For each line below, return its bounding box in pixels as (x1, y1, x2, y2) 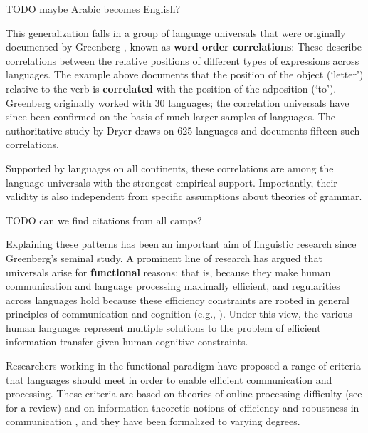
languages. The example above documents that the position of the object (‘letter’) (6, 67, 364, 82)
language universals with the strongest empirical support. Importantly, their (6, 174, 337, 189)
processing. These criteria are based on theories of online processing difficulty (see (6, 386, 362, 401)
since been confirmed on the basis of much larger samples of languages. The (6, 109, 335, 124)
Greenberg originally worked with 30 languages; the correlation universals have (6, 95, 349, 110)
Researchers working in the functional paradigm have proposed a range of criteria (6, 358, 361, 373)
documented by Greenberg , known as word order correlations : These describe (6, 39, 362, 54)
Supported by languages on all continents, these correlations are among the (6, 160, 334, 175)
